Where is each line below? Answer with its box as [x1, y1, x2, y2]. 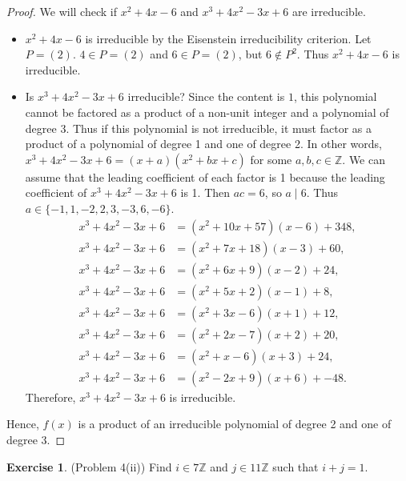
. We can [342, 150, 385, 167]
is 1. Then [180, 184, 231, 201]
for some [250, 150, 292, 167]
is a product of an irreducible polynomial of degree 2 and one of [78, 415, 392, 432]
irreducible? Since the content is [127, 88, 285, 105]
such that [272, 458, 319, 475]
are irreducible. [291, 3, 366, 19]
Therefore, [25, 388, 76, 405]
